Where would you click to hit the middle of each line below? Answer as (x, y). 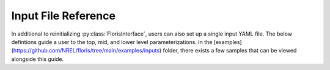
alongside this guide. (38, 59)
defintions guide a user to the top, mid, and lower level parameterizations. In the (112, 42)
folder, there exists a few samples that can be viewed (230, 51)
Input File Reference (64, 16)
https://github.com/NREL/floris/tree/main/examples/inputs (86, 51)
